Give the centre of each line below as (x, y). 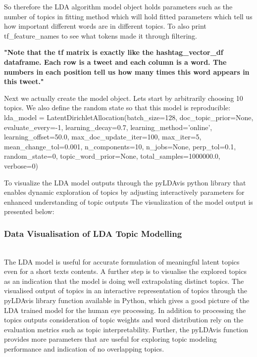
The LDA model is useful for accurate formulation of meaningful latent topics (122, 261)
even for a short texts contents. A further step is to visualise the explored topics (125, 271)
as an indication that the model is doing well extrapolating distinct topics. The (124, 281)
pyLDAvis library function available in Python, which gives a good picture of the (127, 300)
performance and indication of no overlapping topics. (84, 349)
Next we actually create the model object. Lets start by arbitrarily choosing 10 (124, 98)
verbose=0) (21, 165)
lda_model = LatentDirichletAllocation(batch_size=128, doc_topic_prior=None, (129, 117)
